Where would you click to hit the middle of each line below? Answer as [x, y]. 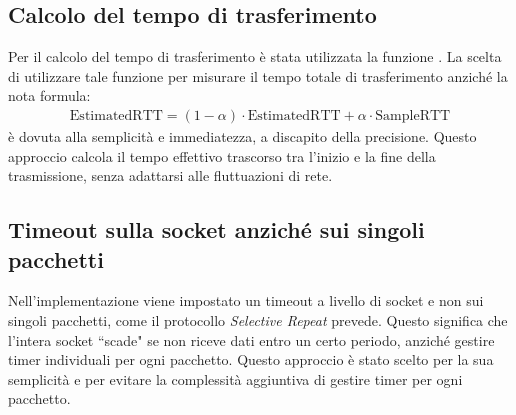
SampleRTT [413, 116]
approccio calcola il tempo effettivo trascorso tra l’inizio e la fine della [222, 155]
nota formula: [49, 95]
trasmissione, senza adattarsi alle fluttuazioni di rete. [170, 175]
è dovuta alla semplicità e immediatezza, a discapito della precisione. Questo [242, 136]
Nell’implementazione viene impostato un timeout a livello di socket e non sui [246, 300]
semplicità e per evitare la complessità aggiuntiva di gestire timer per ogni [235, 378]
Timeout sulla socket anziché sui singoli [216, 229]
